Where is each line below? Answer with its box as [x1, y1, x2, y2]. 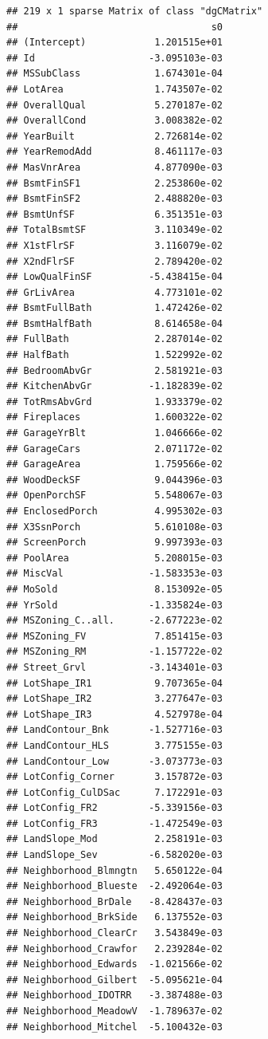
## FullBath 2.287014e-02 [6, 333, 223, 345]
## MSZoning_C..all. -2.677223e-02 [6, 615, 223, 627]
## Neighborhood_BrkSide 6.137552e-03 [6, 911, 223, 923]
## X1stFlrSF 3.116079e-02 [6, 239, 223, 251]
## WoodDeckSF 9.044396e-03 [6, 474, 223, 486]
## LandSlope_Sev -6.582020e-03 [6, 849, 223, 861]
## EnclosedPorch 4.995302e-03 [6, 506, 223, 517]
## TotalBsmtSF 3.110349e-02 [6, 224, 223, 236]
